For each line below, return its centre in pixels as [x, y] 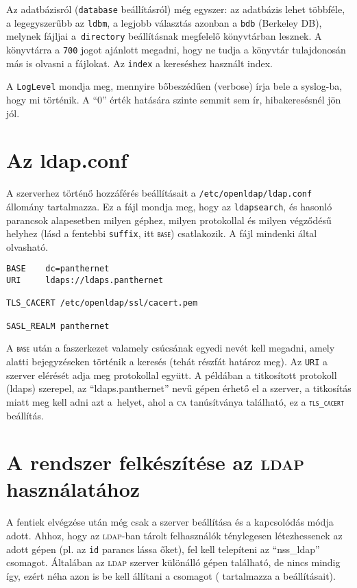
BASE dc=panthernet [58, 269]
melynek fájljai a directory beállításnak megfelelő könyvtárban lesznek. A [164, 36]
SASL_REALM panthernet [58, 326]
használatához [73, 489]
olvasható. [27, 246]
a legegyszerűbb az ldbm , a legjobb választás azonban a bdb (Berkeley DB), [164, 22]
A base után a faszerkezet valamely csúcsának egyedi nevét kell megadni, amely [171, 348]
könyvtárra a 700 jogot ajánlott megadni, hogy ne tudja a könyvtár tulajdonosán [176, 49]
